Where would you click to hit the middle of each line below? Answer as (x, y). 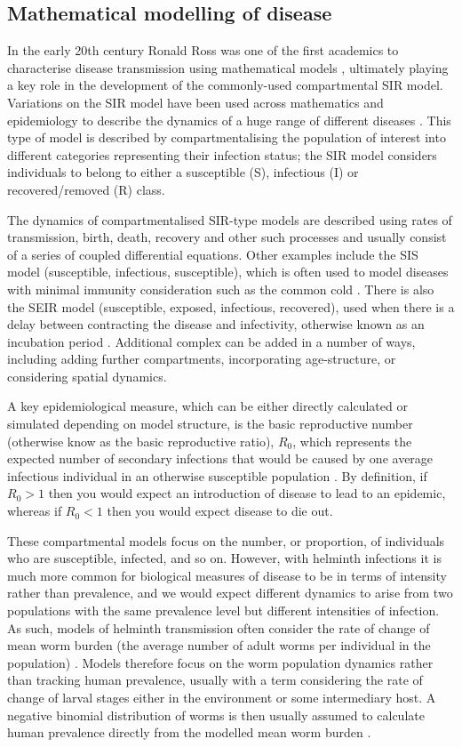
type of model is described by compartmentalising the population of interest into (227, 137)
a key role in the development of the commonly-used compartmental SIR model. (225, 85)
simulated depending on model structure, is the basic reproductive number (210, 424)
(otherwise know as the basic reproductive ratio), (141, 441)
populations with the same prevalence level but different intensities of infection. (223, 610)
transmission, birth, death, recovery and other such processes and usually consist (227, 237)
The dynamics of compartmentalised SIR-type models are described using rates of (230, 219)
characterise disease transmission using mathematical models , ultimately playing (228, 67)
